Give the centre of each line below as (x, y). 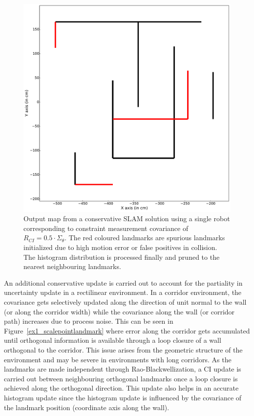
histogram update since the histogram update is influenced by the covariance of (123, 397)
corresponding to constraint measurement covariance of (106, 228)
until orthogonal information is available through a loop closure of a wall (113, 340)
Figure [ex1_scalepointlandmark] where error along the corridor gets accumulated (127, 330)
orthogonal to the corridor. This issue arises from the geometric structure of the (123, 349)
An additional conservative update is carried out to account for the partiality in (123, 282)
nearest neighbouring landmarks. (72, 266)
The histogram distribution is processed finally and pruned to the (122, 257)
